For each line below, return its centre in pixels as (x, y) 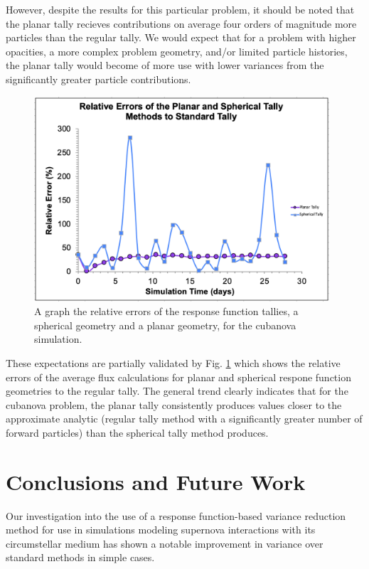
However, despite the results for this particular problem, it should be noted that (180, 9)
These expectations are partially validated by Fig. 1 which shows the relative (173, 362)
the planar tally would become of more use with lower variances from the (165, 65)
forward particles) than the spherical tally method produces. (137, 432)
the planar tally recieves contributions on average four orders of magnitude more (181, 23)
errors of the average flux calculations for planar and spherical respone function (178, 377)
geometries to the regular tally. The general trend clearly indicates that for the (177, 391)
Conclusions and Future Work (156, 481)
